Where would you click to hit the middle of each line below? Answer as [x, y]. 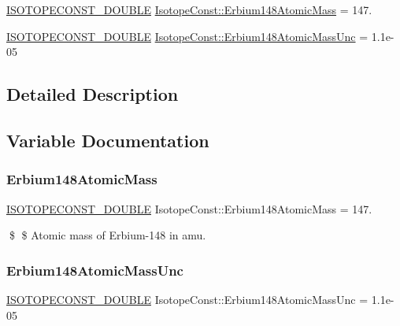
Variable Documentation [108, 140]
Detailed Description [93, 94]
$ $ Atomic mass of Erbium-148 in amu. [107, 235]
